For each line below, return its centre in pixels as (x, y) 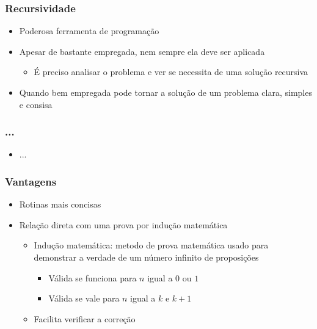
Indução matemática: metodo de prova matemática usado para (151, 245)
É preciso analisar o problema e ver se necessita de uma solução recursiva (171, 72)
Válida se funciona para (93, 277)
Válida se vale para (84, 298)
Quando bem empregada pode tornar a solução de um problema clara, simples (166, 92)
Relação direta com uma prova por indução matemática (123, 224)
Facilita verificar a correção (85, 318)
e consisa (36, 104)
